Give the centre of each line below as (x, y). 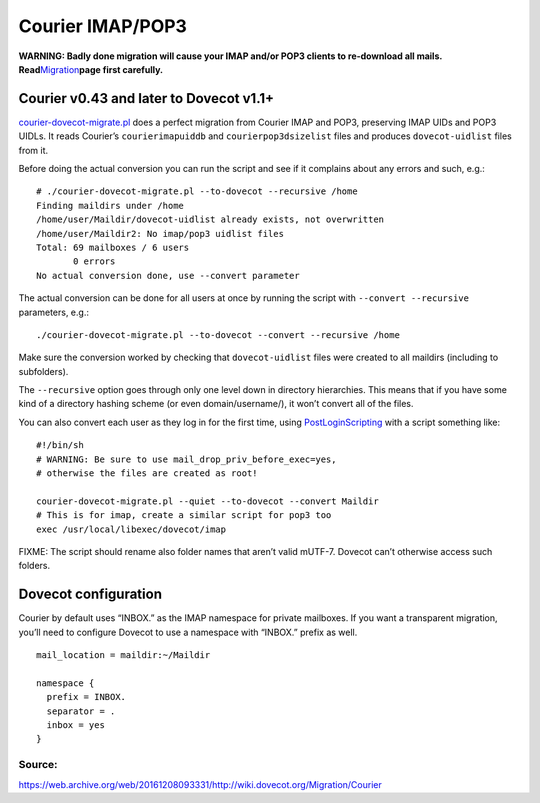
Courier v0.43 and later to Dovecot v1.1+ (146, 98)
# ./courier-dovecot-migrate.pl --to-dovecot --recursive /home (197, 191)
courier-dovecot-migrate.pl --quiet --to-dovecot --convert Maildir (207, 501)
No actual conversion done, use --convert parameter (168, 275)
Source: (38, 765)
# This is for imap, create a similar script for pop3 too (184, 515)
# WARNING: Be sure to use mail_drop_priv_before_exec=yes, (186, 459)
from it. (33, 150)
